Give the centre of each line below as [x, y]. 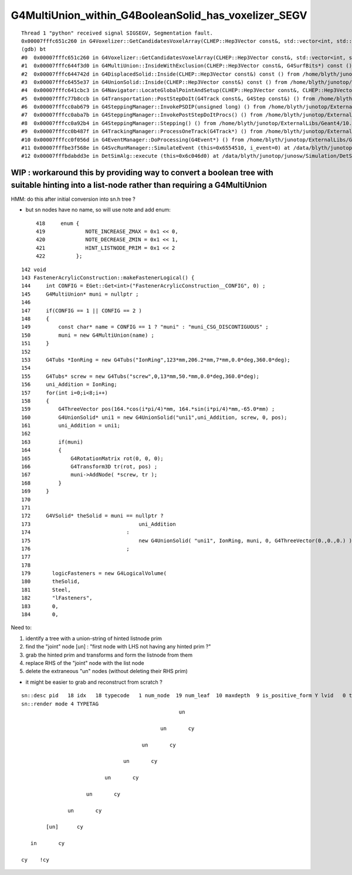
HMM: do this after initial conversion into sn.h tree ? [73, 199]
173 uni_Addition [99, 524]
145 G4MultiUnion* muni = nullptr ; [80, 294]
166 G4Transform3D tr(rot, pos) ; [89, 467]
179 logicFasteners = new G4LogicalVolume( [94, 573]
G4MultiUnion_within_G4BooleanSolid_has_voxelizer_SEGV [159, 15]
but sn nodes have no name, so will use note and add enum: [98, 210]
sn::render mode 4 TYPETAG [60, 704]
